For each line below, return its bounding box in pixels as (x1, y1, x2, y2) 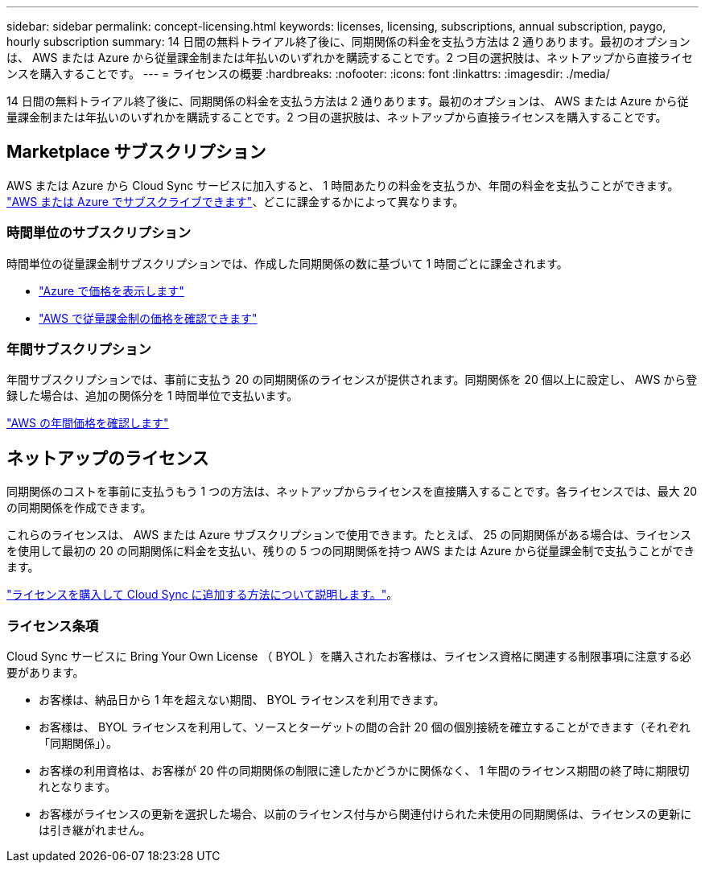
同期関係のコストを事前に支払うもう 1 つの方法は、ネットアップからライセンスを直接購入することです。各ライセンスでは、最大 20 (6, 484, 698, 499)
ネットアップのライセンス (6, 447, 209, 468)
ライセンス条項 (6, 617, 99, 634)
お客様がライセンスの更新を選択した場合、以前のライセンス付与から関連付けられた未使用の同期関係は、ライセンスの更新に (39, 806, 692, 821)
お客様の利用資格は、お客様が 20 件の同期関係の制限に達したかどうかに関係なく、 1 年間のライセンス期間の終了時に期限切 (39, 763, 690, 777)
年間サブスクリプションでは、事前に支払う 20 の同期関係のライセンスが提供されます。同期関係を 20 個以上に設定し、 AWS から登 (6, 373, 698, 387)
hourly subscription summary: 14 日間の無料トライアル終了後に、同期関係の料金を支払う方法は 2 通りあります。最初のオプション (6, 35, 691, 48)
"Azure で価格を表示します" (39, 283, 184, 298)
